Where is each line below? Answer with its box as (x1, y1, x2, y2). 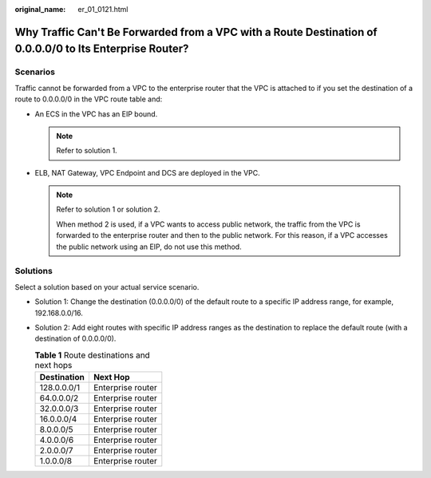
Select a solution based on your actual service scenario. (14, 282, 200, 291)
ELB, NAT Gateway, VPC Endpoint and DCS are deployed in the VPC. (34, 168, 261, 177)
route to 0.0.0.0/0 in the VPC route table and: (14, 94, 163, 104)
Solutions (14, 266, 53, 277)
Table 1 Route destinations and (34, 350, 151, 361)
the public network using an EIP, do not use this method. (56, 242, 243, 251)
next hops (34, 359, 73, 370)
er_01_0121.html (77, 5, 129, 14)
